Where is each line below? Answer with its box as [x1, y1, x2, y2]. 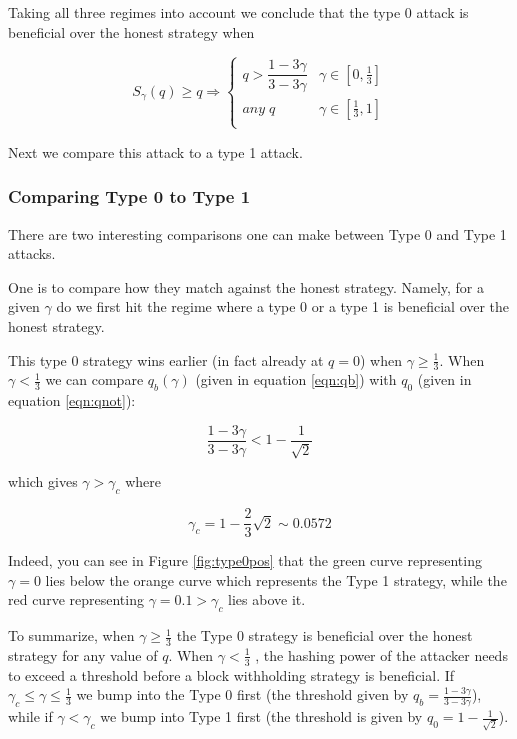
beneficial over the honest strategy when [8, 21, 255, 42]
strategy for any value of [8, 644, 158, 665]
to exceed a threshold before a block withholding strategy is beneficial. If [8, 664, 455, 685]
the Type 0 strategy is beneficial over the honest [176, 625, 473, 646]
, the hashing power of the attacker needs [255, 644, 508, 665]
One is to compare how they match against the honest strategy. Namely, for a [8, 276, 484, 297]
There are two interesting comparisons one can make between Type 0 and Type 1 [8, 223, 507, 244]
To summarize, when [8, 625, 135, 646]
